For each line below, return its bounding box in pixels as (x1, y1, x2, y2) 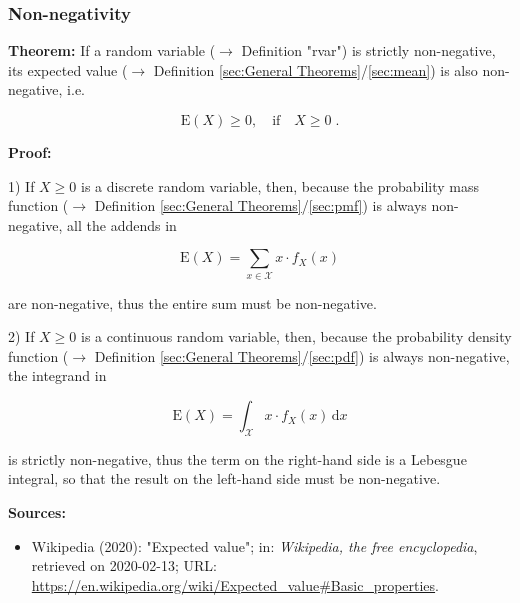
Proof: (8, 142, 52, 162)
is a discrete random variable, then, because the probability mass (81, 175, 479, 196)
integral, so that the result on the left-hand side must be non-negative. (8, 468, 441, 489)
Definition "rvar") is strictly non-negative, (241, 40, 496, 61)
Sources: (8, 502, 66, 523)
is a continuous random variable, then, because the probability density (81, 326, 512, 347)
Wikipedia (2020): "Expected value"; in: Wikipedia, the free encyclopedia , (31, 535, 478, 556)
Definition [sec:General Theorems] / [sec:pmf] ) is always (94, 195, 427, 216)
